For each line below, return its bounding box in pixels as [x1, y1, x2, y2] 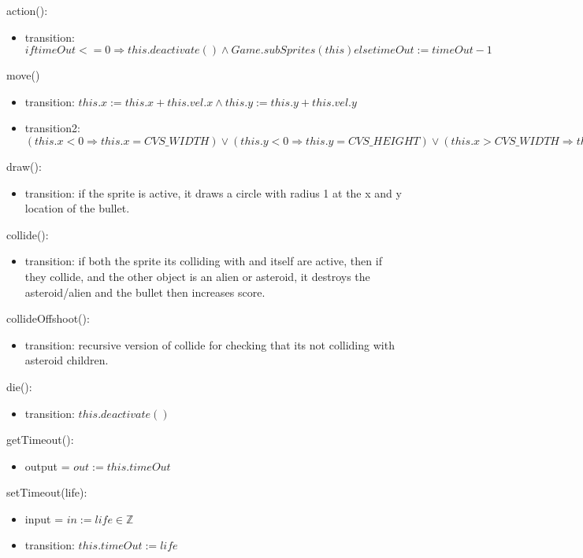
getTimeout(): [6, 431, 74, 448]
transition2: [24, 120, 80, 136]
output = [24, 457, 70, 474]
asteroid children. [24, 352, 109, 368]
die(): [6, 378, 32, 394]
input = [24, 510, 64, 527]
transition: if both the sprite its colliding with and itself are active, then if [24, 253, 382, 269]
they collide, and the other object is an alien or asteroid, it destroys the [24, 268, 370, 284]
